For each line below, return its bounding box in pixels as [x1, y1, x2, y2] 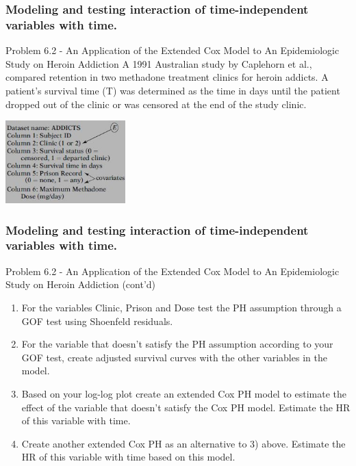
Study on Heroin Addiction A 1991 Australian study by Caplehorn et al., [5, 56, 312, 70]
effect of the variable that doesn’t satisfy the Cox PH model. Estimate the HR [21, 400, 351, 414]
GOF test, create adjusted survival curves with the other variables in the [21, 350, 327, 364]
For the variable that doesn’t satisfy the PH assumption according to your [21, 337, 333, 351]
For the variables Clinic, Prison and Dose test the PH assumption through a [21, 300, 342, 314]
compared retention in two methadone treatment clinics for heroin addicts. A [5, 70, 329, 84]
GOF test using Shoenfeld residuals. [21, 313, 173, 328]
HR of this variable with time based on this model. [21, 450, 236, 464]
